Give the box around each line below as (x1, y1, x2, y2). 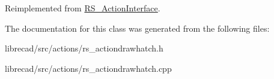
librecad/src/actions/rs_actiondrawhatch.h (5, 42, 163, 54)
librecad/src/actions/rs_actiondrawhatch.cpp (5, 62, 172, 74)
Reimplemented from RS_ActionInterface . (5, 2, 160, 14)
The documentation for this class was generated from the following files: (5, 22, 270, 34)
